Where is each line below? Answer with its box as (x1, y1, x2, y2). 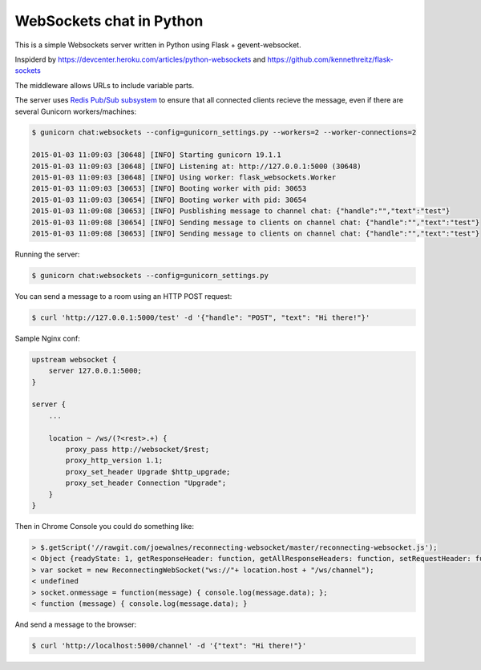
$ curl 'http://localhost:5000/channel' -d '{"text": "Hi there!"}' (31, 641, 307, 650)
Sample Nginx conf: (14, 333, 80, 343)
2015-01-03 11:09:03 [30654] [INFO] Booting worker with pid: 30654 (31, 195, 307, 204)
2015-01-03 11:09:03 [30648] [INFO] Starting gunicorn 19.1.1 (31, 151, 281, 159)
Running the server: (14, 249, 80, 259)
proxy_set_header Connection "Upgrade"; (65, 478, 227, 488)
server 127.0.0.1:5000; (48, 366, 142, 376)
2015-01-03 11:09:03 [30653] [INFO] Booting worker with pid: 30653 (31, 184, 307, 193)
